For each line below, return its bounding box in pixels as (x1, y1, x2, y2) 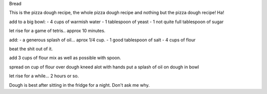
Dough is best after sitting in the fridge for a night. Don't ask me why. (9, 82, 150, 88)
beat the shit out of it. (9, 46, 53, 52)
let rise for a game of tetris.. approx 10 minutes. (9, 28, 106, 34)
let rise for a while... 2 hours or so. (9, 73, 79, 79)
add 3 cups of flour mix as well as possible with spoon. (9, 55, 121, 61)
